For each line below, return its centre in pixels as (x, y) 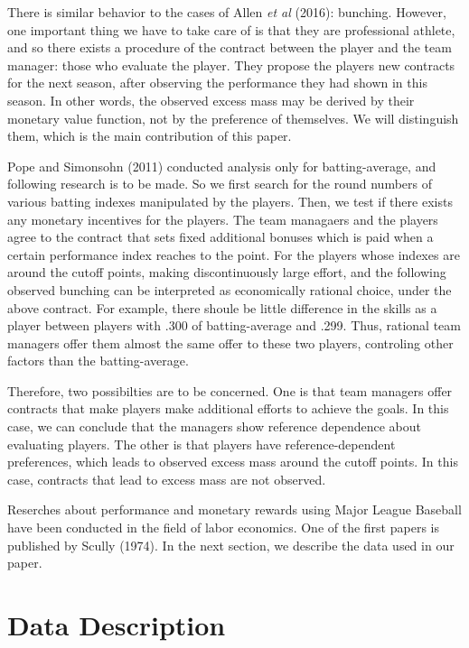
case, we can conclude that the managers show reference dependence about (215, 426)
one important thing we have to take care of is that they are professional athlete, (231, 29)
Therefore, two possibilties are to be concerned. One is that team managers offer (230, 390)
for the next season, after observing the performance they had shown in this (217, 83)
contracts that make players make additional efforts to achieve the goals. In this (228, 408)
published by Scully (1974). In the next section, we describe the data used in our (231, 545)
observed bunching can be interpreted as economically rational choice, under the (230, 289)
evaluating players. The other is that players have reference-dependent (202, 444)
